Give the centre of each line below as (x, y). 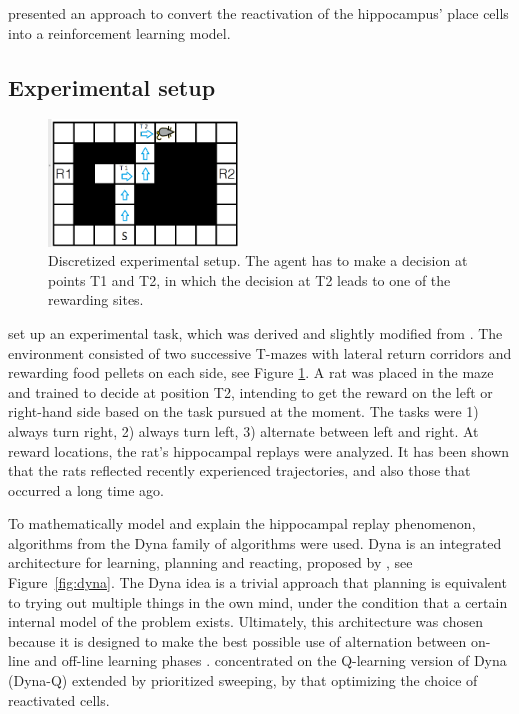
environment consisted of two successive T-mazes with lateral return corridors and (260, 352)
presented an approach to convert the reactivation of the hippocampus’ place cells (258, 13)
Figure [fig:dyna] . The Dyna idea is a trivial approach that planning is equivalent (257, 582)
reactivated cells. (59, 699)
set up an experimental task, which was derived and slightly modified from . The (255, 332)
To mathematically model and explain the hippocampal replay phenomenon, (242, 523)
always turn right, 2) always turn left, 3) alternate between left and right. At (243, 430)
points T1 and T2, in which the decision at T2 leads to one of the (249, 279)
